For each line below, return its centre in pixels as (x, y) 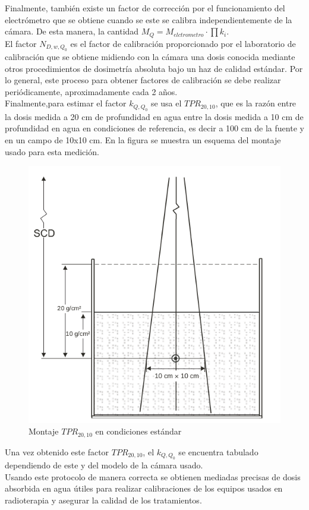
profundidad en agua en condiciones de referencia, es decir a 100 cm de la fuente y (154, 128)
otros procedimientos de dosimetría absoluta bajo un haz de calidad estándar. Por (154, 68)
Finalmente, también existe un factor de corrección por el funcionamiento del (145, 8)
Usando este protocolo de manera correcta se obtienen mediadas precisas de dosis (153, 476)
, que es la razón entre (256, 103)
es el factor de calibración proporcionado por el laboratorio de (183, 43)
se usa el (166, 103)
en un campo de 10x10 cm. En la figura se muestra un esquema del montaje (143, 140)
